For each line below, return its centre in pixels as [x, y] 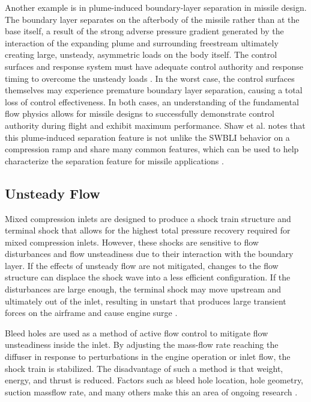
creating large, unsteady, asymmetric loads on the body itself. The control [141, 54]
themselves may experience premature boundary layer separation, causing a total [154, 90]
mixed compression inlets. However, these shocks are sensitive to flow [132, 242]
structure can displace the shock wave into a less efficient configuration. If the [148, 277]
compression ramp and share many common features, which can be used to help [152, 149]
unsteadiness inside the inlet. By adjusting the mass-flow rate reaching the [142, 345]
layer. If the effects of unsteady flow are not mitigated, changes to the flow [142, 265]
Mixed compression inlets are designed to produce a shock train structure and [148, 218]
